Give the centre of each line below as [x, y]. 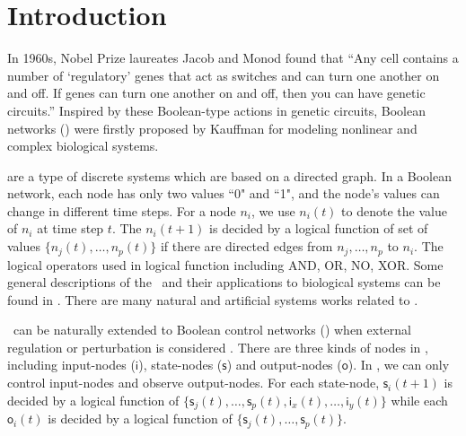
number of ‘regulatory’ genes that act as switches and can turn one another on [224, 75]
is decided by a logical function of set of [319, 228]
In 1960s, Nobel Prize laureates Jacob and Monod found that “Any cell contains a [233, 58]
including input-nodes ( [71, 365]
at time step [70, 228]
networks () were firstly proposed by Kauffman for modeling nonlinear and [212, 128]
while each [419, 400]
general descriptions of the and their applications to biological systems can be [224, 282]
